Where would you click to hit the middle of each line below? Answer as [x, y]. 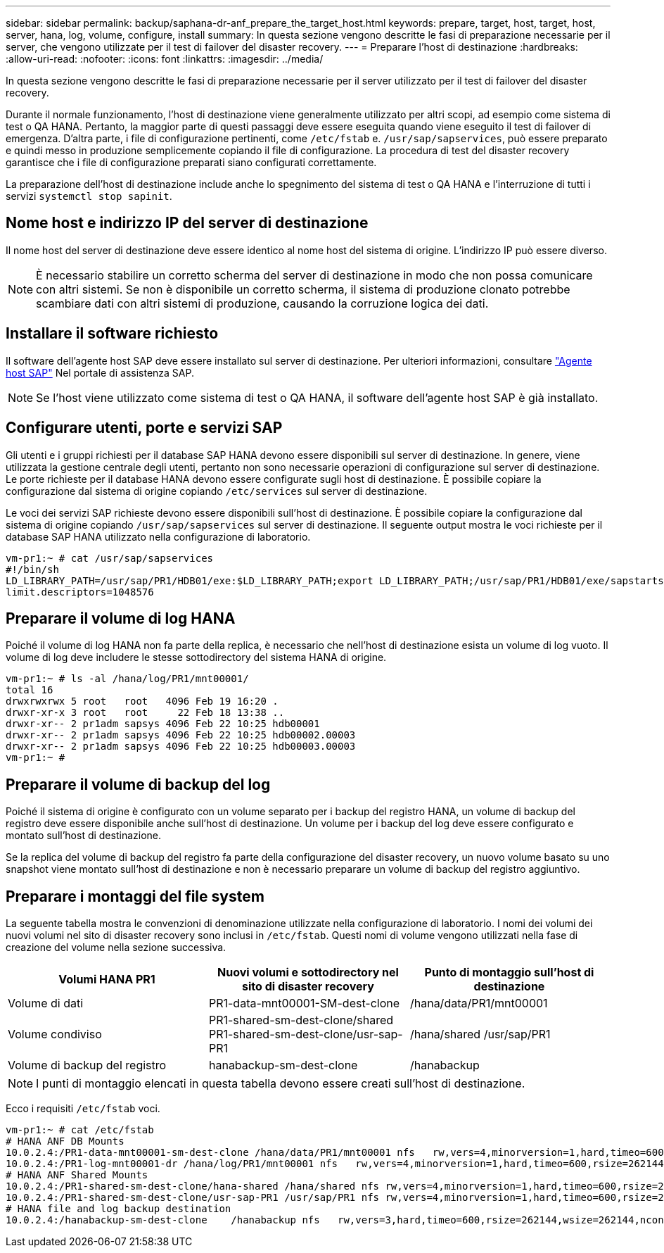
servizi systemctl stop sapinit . [89, 196]
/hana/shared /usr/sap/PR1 [480, 1034]
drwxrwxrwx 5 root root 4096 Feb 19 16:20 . [142, 701]
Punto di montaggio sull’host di [509, 972]
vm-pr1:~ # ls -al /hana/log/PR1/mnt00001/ [127, 679]
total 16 [30, 690]
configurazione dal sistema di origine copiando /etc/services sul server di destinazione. [217, 491]
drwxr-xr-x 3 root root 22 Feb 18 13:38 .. [145, 713]
